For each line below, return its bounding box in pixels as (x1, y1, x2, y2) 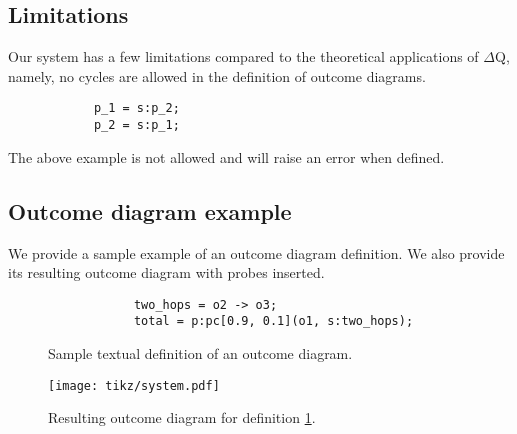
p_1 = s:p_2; (93, 101, 180, 116)
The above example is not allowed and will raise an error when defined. (8, 146, 445, 167)
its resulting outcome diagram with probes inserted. (8, 262, 325, 283)
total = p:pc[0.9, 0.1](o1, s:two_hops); (133, 314, 414, 329)
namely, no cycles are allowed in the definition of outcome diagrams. (8, 65, 426, 86)
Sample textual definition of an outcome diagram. (48, 343, 353, 363)
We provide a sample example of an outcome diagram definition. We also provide (8, 242, 505, 263)
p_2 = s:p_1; (93, 118, 180, 133)
